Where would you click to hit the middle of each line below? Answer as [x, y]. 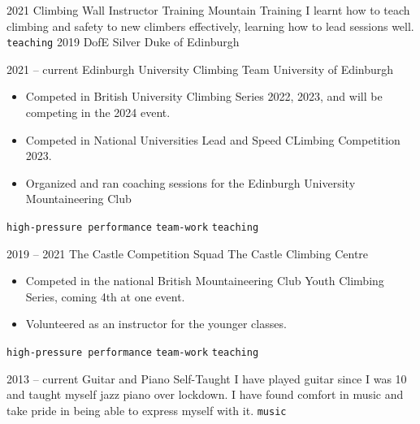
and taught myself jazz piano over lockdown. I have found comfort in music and [205, 394]
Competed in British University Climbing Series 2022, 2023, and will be [204, 96]
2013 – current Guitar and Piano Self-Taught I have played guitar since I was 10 [207, 378]
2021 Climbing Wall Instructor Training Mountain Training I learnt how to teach [208, 10]
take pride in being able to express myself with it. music [147, 410]
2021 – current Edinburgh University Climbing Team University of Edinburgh [200, 69]
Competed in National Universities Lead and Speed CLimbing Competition [213, 139]
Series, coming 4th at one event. [105, 296]
